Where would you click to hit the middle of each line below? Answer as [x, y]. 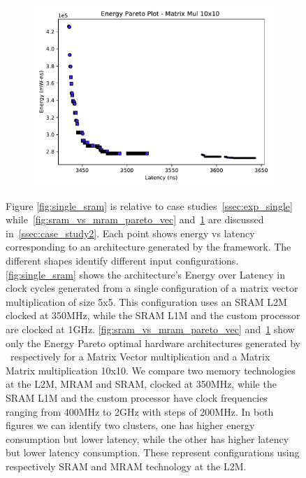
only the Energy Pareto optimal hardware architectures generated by [153, 343]
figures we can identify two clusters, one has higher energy [130, 425]
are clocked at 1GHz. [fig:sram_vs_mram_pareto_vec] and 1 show [150, 329]
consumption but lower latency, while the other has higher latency [147, 438]
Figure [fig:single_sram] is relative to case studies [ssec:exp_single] [149, 205]
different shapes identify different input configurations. [122, 260]
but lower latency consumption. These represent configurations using [153, 452]
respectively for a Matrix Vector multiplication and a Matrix [140, 357]
